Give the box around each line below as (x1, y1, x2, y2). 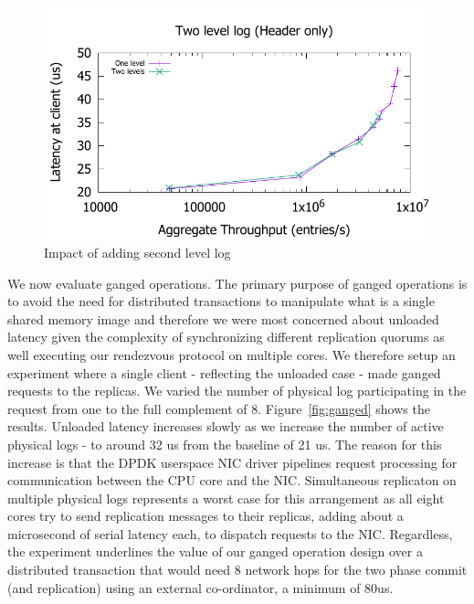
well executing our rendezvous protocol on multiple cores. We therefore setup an (7, 344, 456, 364)
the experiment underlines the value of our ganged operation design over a (7, 542, 423, 561)
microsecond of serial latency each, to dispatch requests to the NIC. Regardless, (7, 524, 453, 543)
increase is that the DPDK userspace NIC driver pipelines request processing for (7, 452, 458, 472)
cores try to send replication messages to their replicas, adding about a (7, 506, 404, 525)
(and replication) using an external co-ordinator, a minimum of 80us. (7, 578, 394, 597)
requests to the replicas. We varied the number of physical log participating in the (7, 381, 467, 400)
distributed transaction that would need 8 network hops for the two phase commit (7, 560, 468, 579)
